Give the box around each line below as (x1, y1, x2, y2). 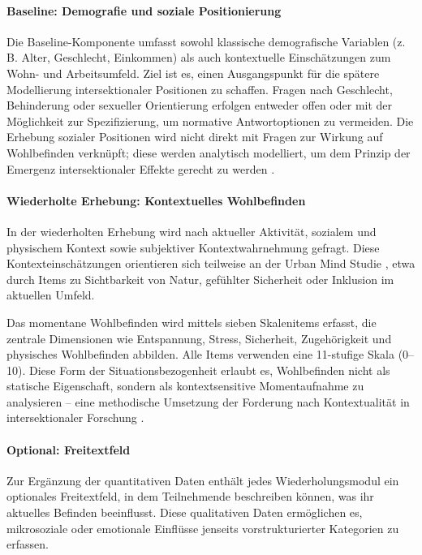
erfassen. (6, 536, 49, 553)
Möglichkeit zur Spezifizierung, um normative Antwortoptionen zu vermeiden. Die (6, 112, 414, 129)
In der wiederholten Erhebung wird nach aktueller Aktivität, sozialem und (6, 222, 377, 239)
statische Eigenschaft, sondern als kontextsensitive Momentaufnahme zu (6, 377, 364, 394)
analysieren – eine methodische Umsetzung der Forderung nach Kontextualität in (6, 393, 410, 410)
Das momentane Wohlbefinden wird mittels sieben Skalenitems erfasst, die (6, 313, 377, 330)
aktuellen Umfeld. (6, 286, 95, 303)
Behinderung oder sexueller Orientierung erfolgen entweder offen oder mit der (6, 97, 393, 114)
